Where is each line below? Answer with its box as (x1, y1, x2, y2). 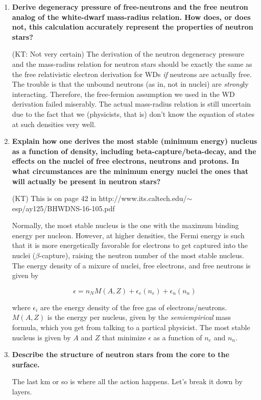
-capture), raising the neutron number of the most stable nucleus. (39, 250, 244, 261)
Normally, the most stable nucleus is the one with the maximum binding (12, 220, 239, 231)
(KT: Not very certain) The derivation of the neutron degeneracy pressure (12, 48, 245, 59)
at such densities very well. (12, 118, 96, 129)
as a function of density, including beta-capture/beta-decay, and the (12, 145, 256, 156)
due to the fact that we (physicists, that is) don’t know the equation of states (12, 108, 254, 119)
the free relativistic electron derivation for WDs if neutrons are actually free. (12, 68, 252, 79)
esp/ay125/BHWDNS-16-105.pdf (12, 203, 115, 213)
